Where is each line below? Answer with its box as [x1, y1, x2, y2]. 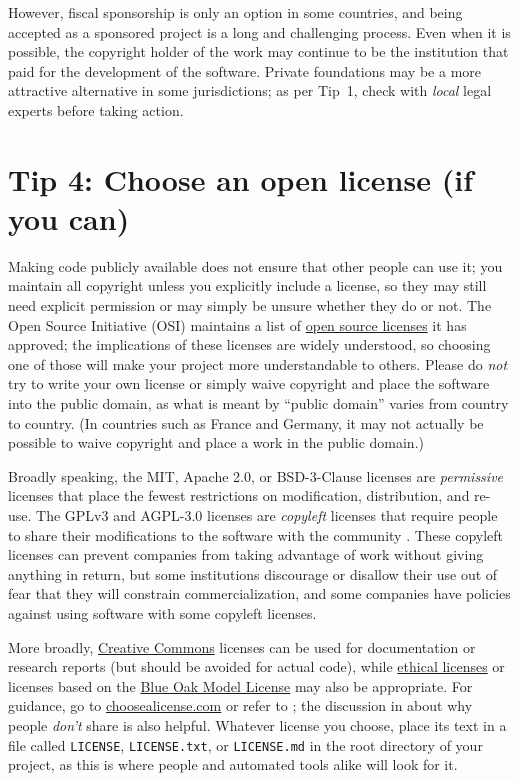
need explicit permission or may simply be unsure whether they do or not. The [8, 295, 492, 316]
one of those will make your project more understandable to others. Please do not [8, 353, 508, 374]
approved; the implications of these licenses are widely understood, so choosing [8, 334, 491, 355]
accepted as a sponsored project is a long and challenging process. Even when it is [8, 21, 511, 42]
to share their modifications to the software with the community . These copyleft [8, 524, 504, 545]
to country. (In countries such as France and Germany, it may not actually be [8, 412, 484, 433]
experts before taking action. [8, 99, 184, 120]
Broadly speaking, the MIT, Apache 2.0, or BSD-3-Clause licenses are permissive [8, 465, 504, 486]
